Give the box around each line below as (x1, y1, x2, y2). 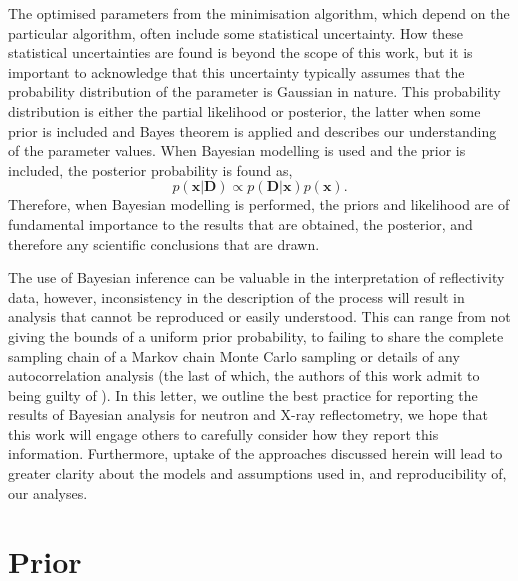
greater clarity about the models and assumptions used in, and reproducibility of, (8, 463, 507, 484)
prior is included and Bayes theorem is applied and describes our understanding (8, 120, 497, 141)
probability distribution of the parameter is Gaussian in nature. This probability (8, 81, 501, 102)
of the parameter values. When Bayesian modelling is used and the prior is (8, 140, 466, 161)
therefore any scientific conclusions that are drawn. (8, 233, 320, 254)
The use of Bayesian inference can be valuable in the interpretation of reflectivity (8, 267, 505, 288)
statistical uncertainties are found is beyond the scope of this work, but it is (8, 42, 473, 63)
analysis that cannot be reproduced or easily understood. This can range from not (8, 306, 511, 327)
